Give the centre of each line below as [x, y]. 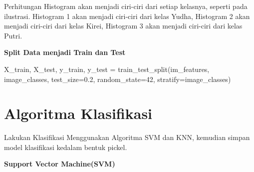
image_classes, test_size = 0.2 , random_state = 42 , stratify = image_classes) [118, 79]
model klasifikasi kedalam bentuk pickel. [66, 147]
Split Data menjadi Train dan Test [65, 52]
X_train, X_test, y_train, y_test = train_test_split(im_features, [107, 69]
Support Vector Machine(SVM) [60, 164]
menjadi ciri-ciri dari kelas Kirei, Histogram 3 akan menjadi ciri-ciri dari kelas [123, 26]
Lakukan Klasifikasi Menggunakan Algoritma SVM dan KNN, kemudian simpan [127, 137]
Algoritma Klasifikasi [78, 113]
